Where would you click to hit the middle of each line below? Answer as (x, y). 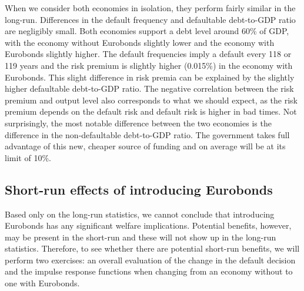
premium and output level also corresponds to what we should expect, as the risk (151, 100)
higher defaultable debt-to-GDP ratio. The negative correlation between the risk (149, 88)
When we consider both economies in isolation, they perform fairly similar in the (150, 8)
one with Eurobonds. (42, 283)
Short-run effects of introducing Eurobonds (139, 189)
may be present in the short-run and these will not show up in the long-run (141, 237)
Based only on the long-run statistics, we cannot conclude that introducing (140, 214)
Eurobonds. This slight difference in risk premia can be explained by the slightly (150, 77)
